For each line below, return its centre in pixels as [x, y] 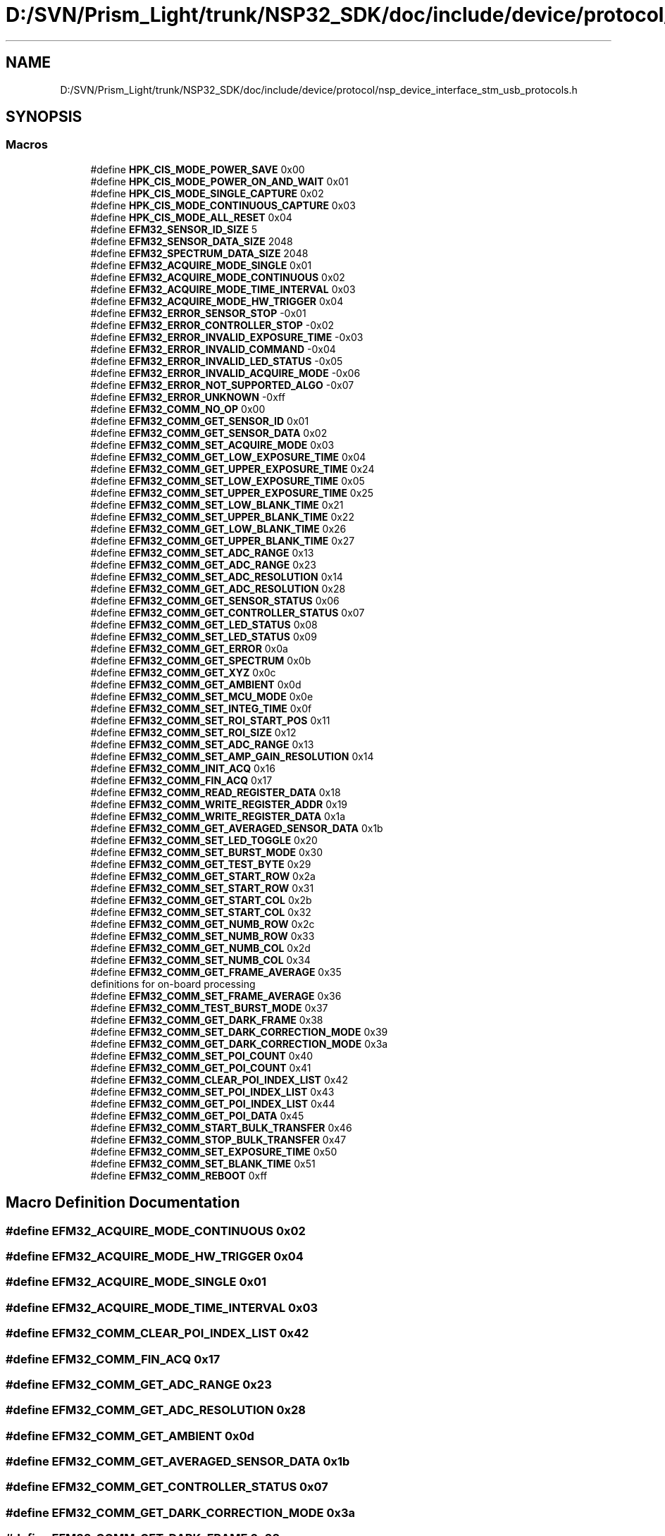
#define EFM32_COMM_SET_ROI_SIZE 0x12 [193, 732]
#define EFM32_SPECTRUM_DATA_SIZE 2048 [199, 253]
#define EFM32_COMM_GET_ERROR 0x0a [189, 648]
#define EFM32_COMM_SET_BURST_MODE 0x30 [206, 852]
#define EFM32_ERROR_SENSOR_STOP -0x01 [198, 313]
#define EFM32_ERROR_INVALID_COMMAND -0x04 [213, 349]
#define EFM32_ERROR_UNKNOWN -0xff [188, 397]
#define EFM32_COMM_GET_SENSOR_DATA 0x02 [209, 433]
